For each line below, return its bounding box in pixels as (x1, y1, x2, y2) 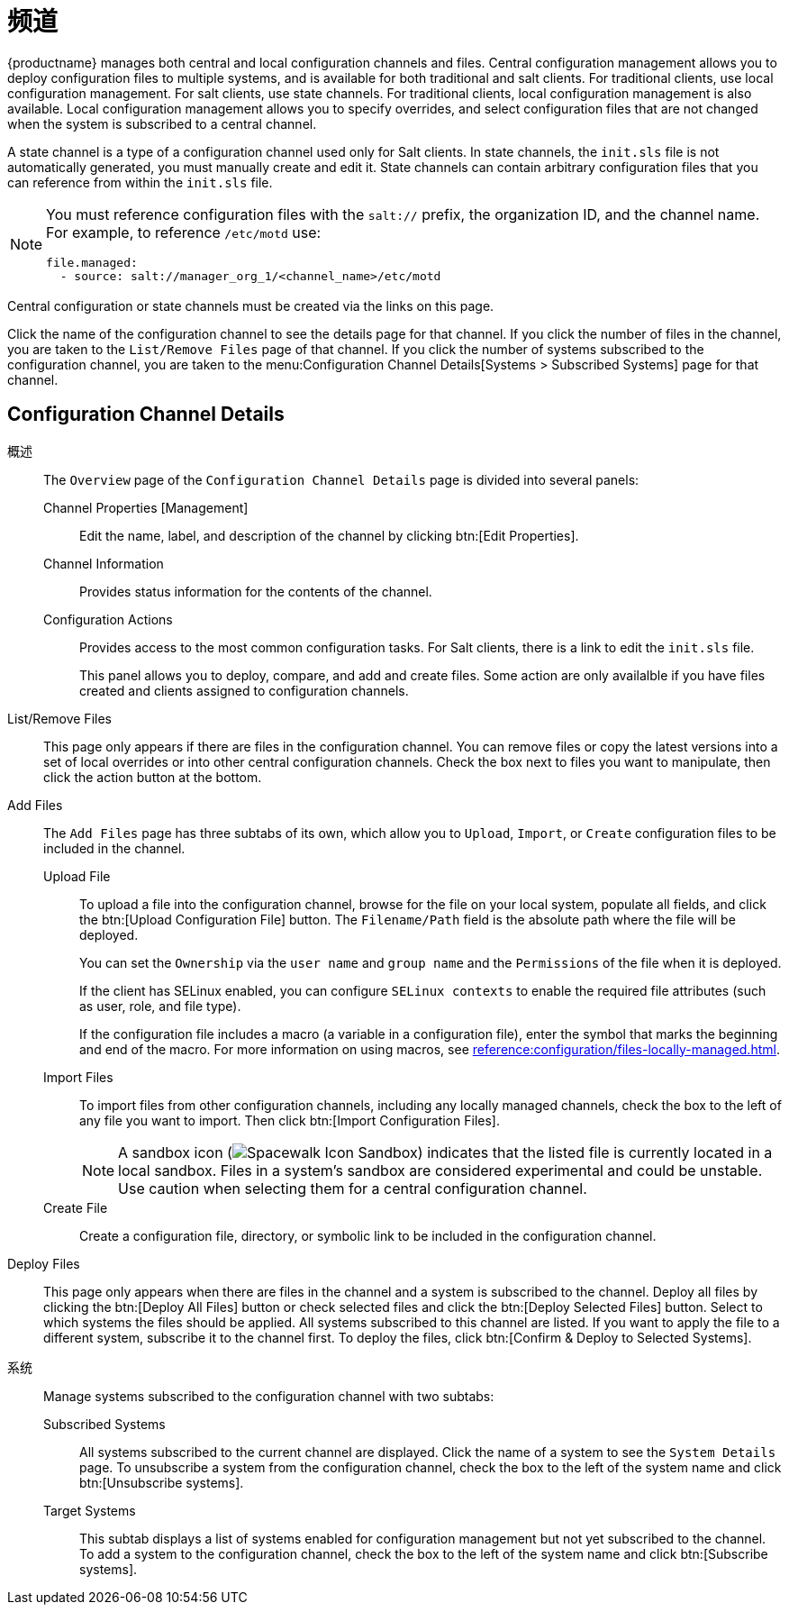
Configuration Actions (43, 611, 173, 627)
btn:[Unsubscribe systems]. (79, 1474, 244, 1490)
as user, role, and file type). (79, 997, 241, 1014)
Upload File (43, 868, 111, 884)
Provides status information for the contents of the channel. (79, 583, 432, 599)
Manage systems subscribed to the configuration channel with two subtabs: (43, 1388, 494, 1404)
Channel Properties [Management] (43, 499, 249, 515)
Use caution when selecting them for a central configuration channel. (118, 1179, 587, 1198)
